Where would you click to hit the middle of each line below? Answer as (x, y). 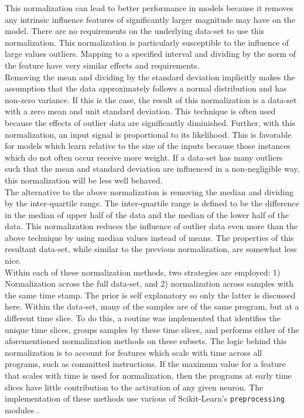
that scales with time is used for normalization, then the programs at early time (148, 375)
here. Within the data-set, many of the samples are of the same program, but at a (152, 306)
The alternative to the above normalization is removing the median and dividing (149, 191)
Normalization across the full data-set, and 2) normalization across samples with (149, 283)
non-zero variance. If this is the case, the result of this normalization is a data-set (151, 99)
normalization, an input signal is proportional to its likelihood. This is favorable (148, 134)
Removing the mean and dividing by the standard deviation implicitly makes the (150, 77)
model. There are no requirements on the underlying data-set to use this (135, 31)
